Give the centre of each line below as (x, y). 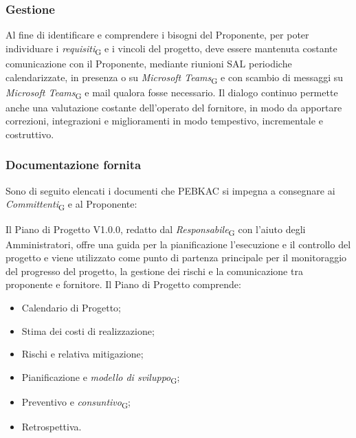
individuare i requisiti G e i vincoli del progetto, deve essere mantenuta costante (171, 49)
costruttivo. (30, 134)
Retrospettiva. (52, 427)
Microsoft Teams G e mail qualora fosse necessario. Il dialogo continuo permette (172, 93)
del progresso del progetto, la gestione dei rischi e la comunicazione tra (154, 271)
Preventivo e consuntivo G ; (76, 402)
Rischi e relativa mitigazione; (82, 354)
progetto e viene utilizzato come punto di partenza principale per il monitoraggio (176, 258)
